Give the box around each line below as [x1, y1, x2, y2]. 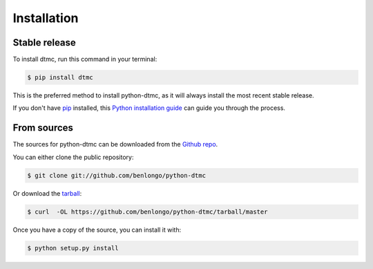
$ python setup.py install [27, 244, 119, 252]
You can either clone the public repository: [12, 153, 134, 161]
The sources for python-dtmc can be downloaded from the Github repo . [12, 140, 218, 149]
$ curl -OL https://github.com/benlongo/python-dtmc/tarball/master [27, 207, 268, 216]
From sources [12, 122, 74, 134]
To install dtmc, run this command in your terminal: [12, 55, 157, 64]
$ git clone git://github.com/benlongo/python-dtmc [27, 171, 207, 179]
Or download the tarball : [12, 189, 82, 197]
